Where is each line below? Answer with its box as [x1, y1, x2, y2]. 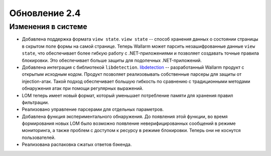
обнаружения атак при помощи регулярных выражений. [22, 85, 144, 91]
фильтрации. [22, 99, 49, 105]
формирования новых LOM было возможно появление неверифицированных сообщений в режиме [22, 120, 236, 126]
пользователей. [22, 134, 56, 140]
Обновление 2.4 [9, 8, 81, 19]
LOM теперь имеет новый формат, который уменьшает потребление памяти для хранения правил [22, 92, 233, 98]
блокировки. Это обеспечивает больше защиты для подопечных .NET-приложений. [22, 57, 202, 63]
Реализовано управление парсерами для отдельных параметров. [22, 106, 164, 112]
